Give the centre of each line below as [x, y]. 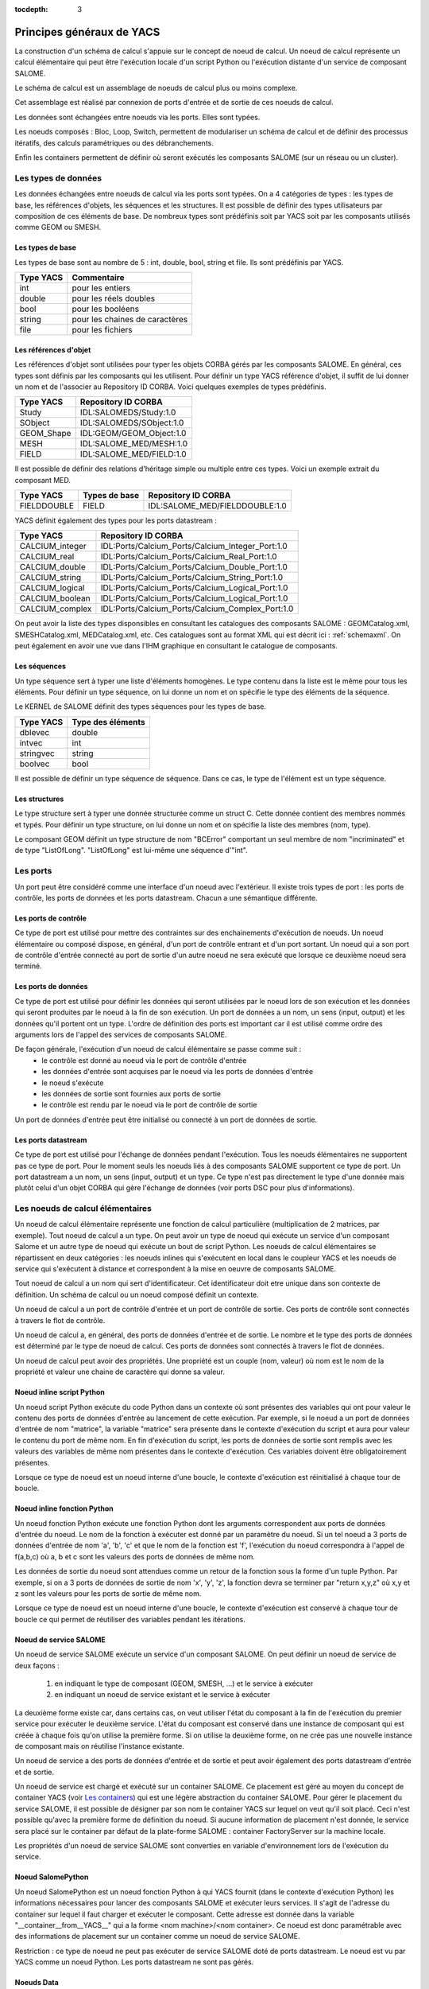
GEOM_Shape [45, 434]
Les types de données [58, 177]
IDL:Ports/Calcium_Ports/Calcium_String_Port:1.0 [192, 578]
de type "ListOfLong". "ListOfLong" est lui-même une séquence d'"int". [131, 850]
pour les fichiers [102, 330]
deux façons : [37, 1665]
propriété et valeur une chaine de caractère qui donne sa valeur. [120, 1372]
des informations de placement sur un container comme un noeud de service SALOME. [158, 1936]
